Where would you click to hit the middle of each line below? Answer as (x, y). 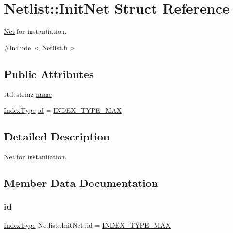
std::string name (28, 94)
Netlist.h (55, 47)
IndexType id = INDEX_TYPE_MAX (63, 110)
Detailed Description (57, 136)
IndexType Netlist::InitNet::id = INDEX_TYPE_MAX (87, 225)
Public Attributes (49, 73)
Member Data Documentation (81, 182)
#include (17, 47)
